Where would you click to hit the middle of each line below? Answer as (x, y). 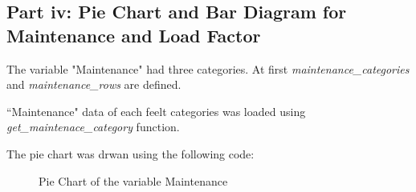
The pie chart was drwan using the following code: (131, 153)
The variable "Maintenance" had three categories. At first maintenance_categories (208, 68)
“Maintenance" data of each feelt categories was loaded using (156, 111)
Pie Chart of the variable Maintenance (133, 180)
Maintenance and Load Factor (134, 35)
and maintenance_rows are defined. (94, 84)
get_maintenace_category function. (93, 127)
